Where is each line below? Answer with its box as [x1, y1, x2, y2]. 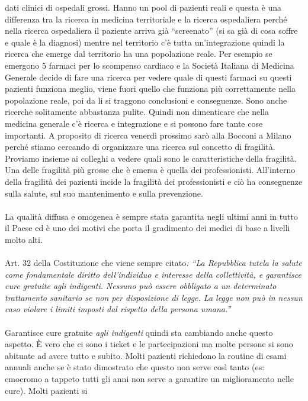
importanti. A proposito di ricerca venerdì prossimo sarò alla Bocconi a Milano [5, 129, 291, 141]
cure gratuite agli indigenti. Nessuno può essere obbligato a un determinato [5, 280, 277, 292]
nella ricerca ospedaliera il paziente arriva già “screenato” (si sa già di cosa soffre [5, 24, 298, 37]
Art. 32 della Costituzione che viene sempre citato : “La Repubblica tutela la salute [5, 256, 302, 269]
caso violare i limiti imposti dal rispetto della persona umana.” [5, 303, 231, 315]
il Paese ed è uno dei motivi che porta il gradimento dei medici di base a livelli [5, 222, 290, 234]
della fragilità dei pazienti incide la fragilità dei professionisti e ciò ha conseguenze [5, 175, 303, 187]
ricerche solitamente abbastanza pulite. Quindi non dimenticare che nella [5, 105, 269, 118]
